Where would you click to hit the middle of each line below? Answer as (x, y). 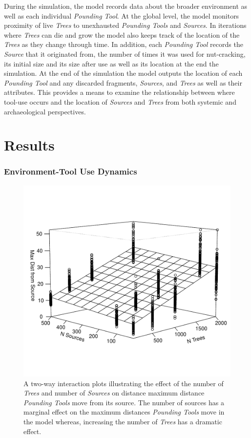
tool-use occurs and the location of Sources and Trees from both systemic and (120, 101)
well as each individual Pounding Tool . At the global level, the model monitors (122, 15)
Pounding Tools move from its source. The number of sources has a (124, 402)
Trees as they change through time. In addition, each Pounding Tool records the (124, 44)
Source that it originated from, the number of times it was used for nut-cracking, (125, 54)
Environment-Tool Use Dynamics (71, 171)
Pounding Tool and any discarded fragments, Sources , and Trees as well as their (123, 82)
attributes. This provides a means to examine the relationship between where (119, 92)
